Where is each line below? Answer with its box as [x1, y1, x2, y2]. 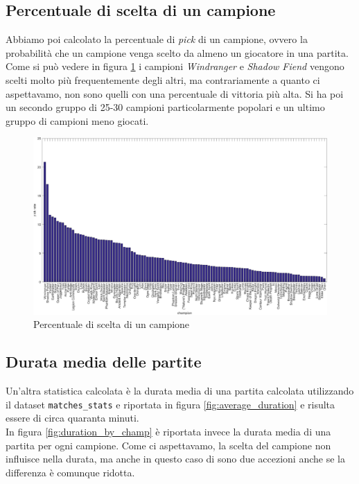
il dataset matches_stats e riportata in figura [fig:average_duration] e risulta [6, 397, 335, 411]
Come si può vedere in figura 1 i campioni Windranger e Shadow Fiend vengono [6, 59, 344, 74]
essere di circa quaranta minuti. [6, 410, 139, 425]
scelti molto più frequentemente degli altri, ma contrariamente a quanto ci [6, 72, 320, 87]
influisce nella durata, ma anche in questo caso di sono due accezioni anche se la [6, 451, 345, 466]
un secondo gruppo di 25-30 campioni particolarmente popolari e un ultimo [6, 100, 325, 114]
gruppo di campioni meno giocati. [6, 113, 149, 128]
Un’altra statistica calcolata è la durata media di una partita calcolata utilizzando [6, 383, 354, 398]
